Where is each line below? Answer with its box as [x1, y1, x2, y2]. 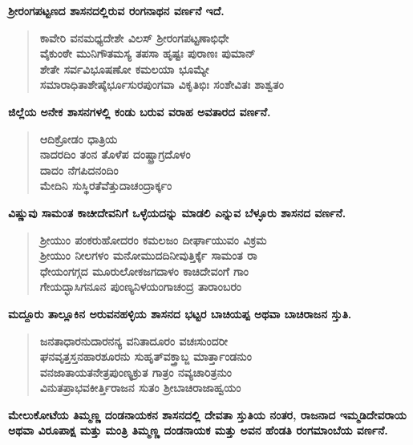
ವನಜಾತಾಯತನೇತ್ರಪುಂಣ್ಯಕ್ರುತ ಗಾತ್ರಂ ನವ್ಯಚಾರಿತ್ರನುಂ [39, 363, 232, 380]
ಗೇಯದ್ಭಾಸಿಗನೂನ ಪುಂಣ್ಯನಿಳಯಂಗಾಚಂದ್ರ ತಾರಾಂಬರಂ [39, 278, 241, 295]
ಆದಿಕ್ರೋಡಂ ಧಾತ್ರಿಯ [39, 130, 117, 147]
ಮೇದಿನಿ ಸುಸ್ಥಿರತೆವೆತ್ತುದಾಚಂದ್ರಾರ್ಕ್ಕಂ [39, 177, 172, 194]
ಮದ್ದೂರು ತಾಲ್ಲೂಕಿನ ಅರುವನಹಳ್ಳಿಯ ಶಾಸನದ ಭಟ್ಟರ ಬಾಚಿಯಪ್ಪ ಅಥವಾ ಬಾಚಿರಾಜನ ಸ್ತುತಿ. [8, 305, 352, 322]
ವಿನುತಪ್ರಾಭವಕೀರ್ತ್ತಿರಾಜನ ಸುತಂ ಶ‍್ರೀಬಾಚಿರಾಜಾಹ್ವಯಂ [39, 379, 241, 396]
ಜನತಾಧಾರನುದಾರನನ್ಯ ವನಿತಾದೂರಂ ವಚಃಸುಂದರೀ [39, 332, 228, 349]
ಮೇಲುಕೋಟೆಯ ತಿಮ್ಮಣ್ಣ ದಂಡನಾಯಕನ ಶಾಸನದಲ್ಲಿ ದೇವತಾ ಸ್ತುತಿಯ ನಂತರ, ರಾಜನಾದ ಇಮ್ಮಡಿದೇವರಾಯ [8, 406, 407, 423]
